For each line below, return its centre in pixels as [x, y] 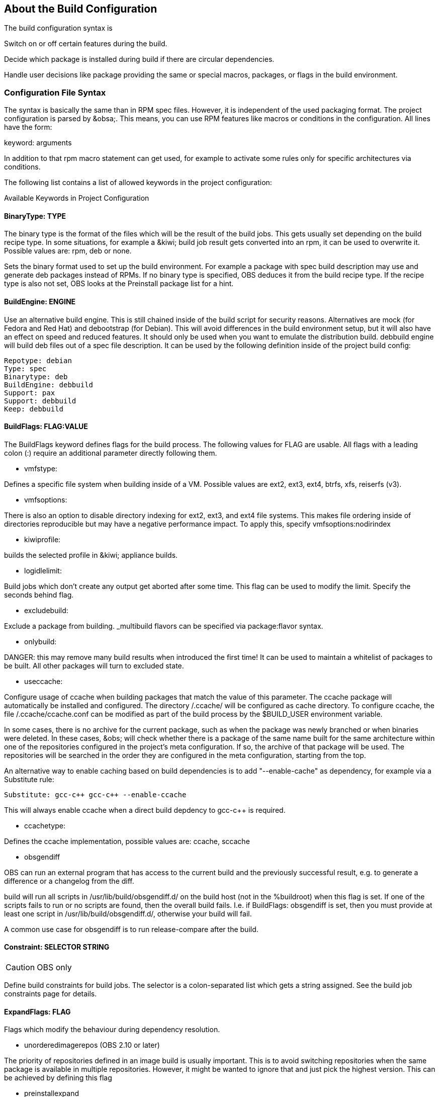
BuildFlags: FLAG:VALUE [46, 427]
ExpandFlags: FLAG [37, 1011]
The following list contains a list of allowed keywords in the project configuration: [138, 183]
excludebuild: [46, 610]
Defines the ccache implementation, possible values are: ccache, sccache [127, 841]
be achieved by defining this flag [58, 1078]
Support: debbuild [40, 401]
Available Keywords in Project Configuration [77, 198]
